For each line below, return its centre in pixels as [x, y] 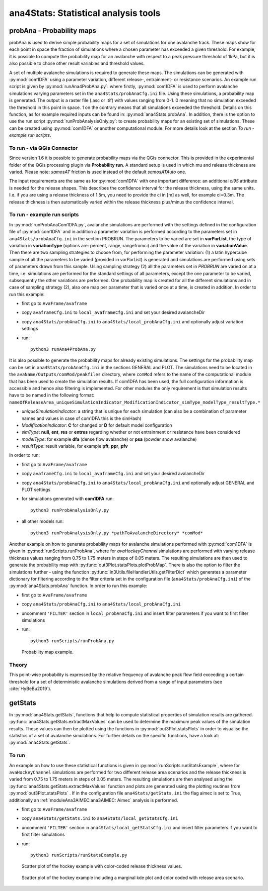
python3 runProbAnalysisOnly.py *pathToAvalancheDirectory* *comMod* [117, 533]
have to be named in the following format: [52, 395]
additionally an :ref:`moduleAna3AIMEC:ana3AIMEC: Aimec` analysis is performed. [94, 800]
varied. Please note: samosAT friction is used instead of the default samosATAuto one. [98, 172]
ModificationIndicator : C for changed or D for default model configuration [97, 425]
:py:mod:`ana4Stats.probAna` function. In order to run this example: [78, 586]
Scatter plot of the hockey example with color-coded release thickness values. [102, 866]
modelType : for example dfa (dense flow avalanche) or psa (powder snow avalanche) [109, 439]
